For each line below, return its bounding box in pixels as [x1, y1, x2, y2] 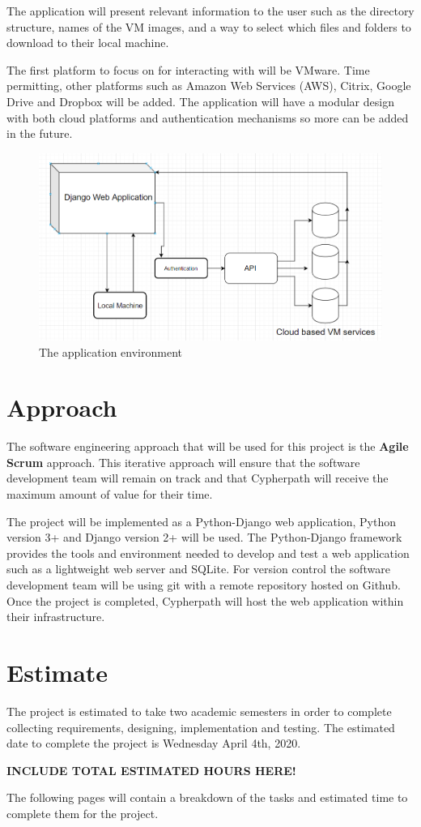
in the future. [6, 125, 73, 142]
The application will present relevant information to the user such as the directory [6, 2, 415, 19]
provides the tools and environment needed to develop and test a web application [6, 544, 410, 561]
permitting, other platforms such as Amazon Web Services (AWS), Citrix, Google [6, 77, 411, 94]
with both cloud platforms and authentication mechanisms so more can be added [6, 109, 409, 126]
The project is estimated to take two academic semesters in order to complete [6, 702, 392, 719]
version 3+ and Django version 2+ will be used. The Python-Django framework [6, 529, 402, 546]
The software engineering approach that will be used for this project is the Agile [6, 438, 409, 455]
